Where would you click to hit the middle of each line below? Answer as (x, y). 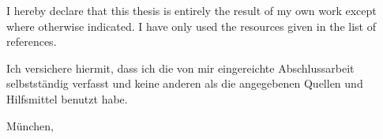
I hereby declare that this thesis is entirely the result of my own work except (191, 10)
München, (30, 125)
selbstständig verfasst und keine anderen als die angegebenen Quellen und (185, 83)
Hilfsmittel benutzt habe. (67, 98)
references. (32, 41)
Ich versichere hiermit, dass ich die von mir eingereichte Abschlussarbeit (180, 68)
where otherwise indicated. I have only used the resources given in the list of (191, 26)
